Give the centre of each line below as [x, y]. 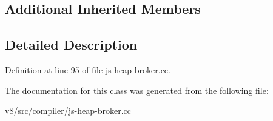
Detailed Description [71, 44]
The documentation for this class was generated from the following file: [137, 90]
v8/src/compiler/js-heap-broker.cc [68, 110]
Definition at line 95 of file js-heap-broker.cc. [88, 69]
